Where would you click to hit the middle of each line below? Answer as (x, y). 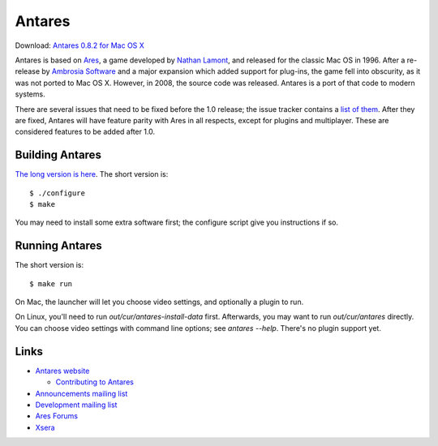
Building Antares (58, 155)
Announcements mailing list (82, 393)
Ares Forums (57, 416)
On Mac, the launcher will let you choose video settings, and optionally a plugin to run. (159, 302)
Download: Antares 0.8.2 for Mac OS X (80, 45)
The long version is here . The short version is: (92, 174)
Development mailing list (76, 405)
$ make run (51, 283)
